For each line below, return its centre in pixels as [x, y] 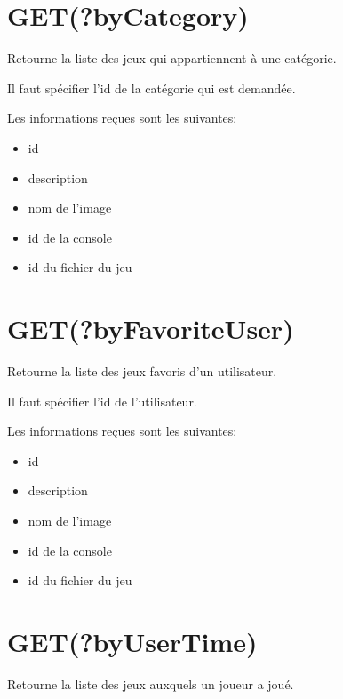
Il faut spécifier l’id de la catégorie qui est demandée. [152, 88]
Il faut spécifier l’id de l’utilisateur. [102, 401]
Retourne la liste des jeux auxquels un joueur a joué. [151, 683]
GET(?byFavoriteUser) [151, 329]
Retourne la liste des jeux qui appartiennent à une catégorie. [172, 58]
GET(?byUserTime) [132, 641]
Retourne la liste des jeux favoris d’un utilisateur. [142, 371]
